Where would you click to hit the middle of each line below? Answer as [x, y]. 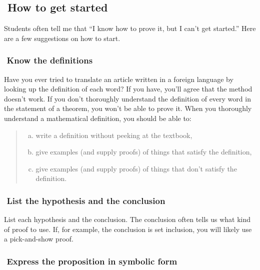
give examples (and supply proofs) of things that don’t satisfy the [136, 168]
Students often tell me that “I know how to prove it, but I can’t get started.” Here [130, 28]
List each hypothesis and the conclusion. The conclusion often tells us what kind [127, 219]
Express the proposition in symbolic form [92, 261]
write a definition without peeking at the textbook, [114, 135]
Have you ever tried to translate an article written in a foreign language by [119, 79]
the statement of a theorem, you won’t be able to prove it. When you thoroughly [128, 108]
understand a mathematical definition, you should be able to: [98, 118]
